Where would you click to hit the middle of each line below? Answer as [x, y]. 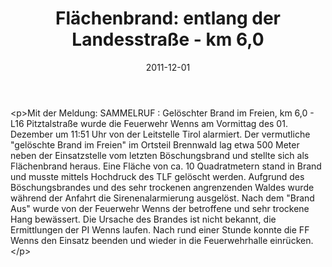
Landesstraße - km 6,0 [168, 39]
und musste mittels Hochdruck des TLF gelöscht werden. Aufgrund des [157, 176]
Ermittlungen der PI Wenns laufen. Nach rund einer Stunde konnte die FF [160, 229]
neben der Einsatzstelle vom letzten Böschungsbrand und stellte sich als [160, 155]
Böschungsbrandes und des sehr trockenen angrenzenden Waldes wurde [162, 187]
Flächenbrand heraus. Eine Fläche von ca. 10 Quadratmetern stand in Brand [166, 166]
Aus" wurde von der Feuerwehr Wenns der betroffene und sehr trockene [160, 208]
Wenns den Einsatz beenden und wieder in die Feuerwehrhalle [139, 240]
